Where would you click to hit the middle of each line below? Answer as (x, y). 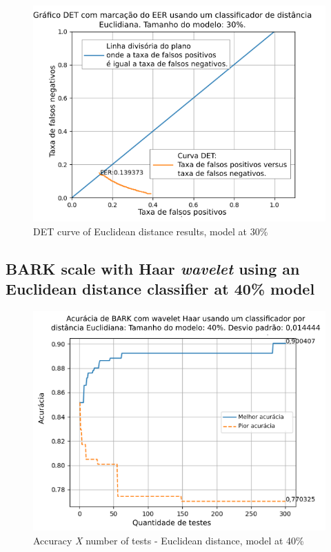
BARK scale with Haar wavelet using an (153, 268)
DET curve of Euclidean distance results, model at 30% (151, 231)
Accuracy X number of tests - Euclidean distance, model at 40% (169, 540)
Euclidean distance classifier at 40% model (160, 289)
